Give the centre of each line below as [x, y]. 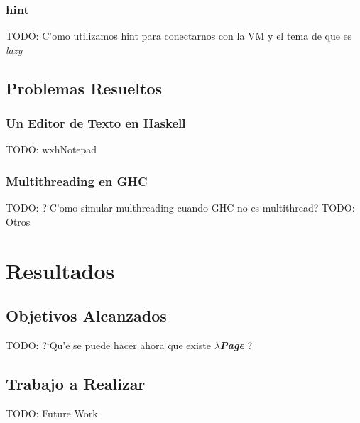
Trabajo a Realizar [76, 383]
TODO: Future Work [52, 413]
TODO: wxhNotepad [51, 149]
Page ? [236, 345]
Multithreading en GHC [77, 181]
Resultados [60, 270]
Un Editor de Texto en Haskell [96, 123]
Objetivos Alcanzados [86, 315]
